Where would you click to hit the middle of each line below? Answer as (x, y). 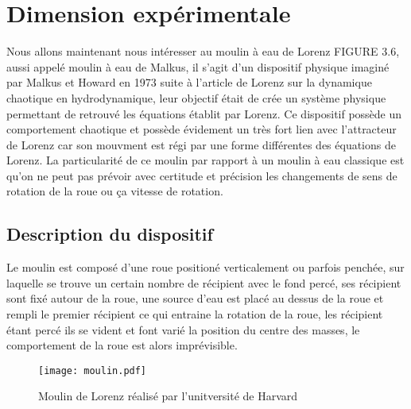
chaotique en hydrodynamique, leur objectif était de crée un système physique (196, 97)
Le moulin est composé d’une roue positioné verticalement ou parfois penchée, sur (205, 267)
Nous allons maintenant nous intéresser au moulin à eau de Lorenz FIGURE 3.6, (203, 51)
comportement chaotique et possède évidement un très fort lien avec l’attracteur (202, 129)
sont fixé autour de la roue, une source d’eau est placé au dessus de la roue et (195, 298)
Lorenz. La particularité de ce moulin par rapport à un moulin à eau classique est (205, 160)
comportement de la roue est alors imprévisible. (122, 345)
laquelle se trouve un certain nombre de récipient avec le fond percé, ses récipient (204, 282)
